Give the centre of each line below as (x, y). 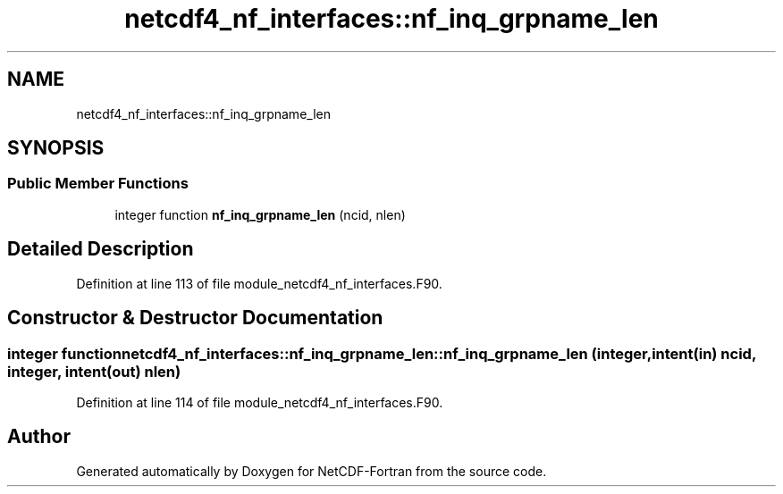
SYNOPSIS (56, 148)
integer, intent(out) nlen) (94, 371)
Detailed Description (101, 249)
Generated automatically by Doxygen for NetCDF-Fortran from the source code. (312, 471)
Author (39, 437)
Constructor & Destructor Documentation (195, 318)
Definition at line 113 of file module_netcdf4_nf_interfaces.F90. (259, 283)
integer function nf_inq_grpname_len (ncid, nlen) (260, 214)
